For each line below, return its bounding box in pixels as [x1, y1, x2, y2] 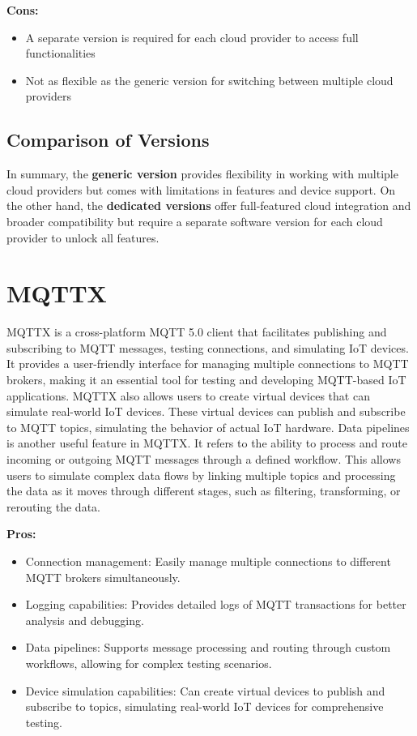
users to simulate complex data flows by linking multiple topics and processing [6, 466, 396, 483]
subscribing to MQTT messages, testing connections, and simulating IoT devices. [6, 339, 409, 356]
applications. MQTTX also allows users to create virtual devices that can [6, 387, 370, 404]
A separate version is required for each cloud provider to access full [25, 28, 359, 45]
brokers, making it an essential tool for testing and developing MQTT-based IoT [6, 371, 406, 388]
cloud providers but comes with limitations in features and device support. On [6, 181, 396, 198]
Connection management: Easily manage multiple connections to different [25, 552, 391, 569]
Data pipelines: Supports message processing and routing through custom [25, 639, 391, 656]
